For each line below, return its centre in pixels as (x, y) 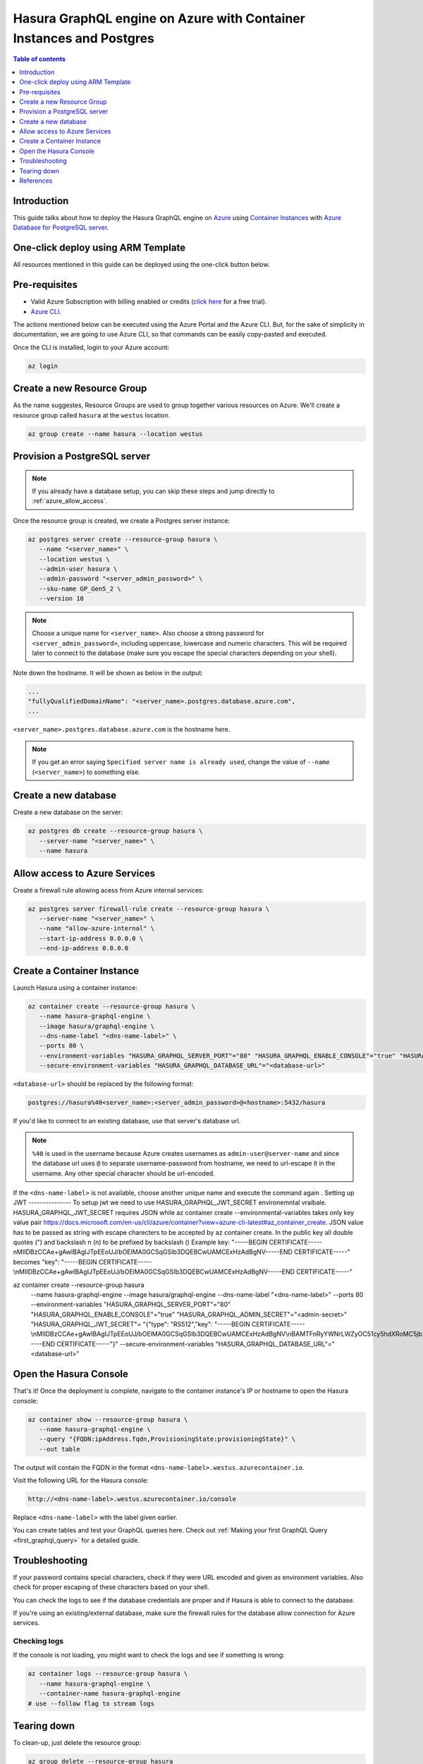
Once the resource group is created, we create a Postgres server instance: (122, 520)
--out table (60, 1449)
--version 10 (62, 599)
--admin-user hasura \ (78, 569)
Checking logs (38, 1641)
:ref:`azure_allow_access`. (70, 501)
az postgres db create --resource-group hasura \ (115, 831)
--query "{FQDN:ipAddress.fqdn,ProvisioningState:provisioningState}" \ (167, 1439)
